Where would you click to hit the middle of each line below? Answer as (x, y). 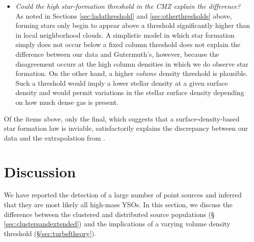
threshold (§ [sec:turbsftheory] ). (50, 233)
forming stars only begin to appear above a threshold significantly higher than (133, 25)
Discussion (40, 171)
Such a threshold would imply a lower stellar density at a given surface (122, 83)
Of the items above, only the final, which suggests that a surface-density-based (122, 118)
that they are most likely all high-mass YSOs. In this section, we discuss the (118, 205)
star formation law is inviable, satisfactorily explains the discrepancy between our (126, 128)
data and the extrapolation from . (55, 137)
